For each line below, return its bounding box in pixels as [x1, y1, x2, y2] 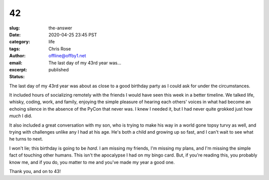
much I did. [9, 113, 32, 119]
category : [9, 39, 30, 45]
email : [9, 60, 22, 66]
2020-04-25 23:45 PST [48, 31, 97, 37]
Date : [9, 31, 21, 37]
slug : [9, 25, 20, 31]
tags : [9, 45, 20, 52]
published [48, 66, 69, 72]
